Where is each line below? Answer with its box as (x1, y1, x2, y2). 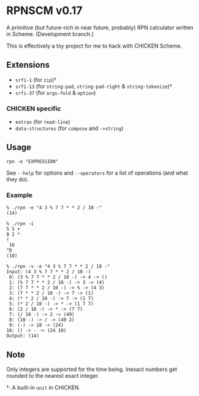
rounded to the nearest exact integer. (6, 372, 99, 379)
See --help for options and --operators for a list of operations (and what (6, 169, 189, 176)
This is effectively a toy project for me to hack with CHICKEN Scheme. (6, 42, 183, 49)
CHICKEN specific (6, 104, 61, 113)
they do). (6, 175, 29, 183)
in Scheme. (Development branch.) (6, 30, 94, 37)
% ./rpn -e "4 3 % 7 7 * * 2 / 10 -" (6, 205, 102, 211)
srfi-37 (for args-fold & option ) (15, 89, 96, 96)
